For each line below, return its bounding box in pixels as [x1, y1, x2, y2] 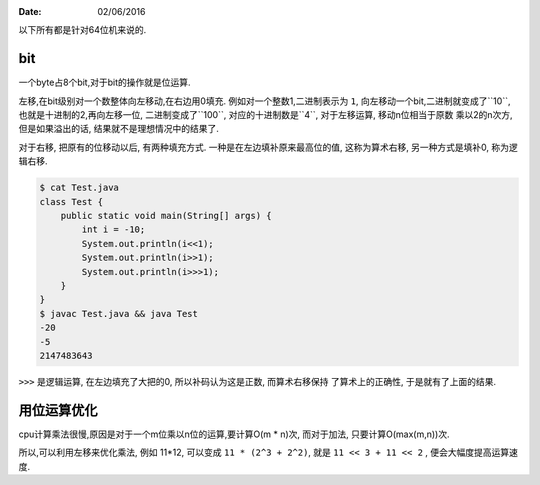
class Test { [39, 196, 104, 207]
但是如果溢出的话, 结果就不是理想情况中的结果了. [18, 123, 220, 135]
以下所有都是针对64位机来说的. [18, 24, 147, 36]
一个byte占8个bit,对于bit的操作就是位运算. [18, 76, 191, 89]
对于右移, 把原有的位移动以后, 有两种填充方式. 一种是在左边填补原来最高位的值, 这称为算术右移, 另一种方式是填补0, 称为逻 [18, 141, 519, 153]
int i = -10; [81, 224, 146, 235]
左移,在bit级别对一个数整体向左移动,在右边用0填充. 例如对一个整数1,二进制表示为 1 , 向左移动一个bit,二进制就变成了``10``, [18, 95, 511, 107]
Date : [18, 6, 42, 17]
